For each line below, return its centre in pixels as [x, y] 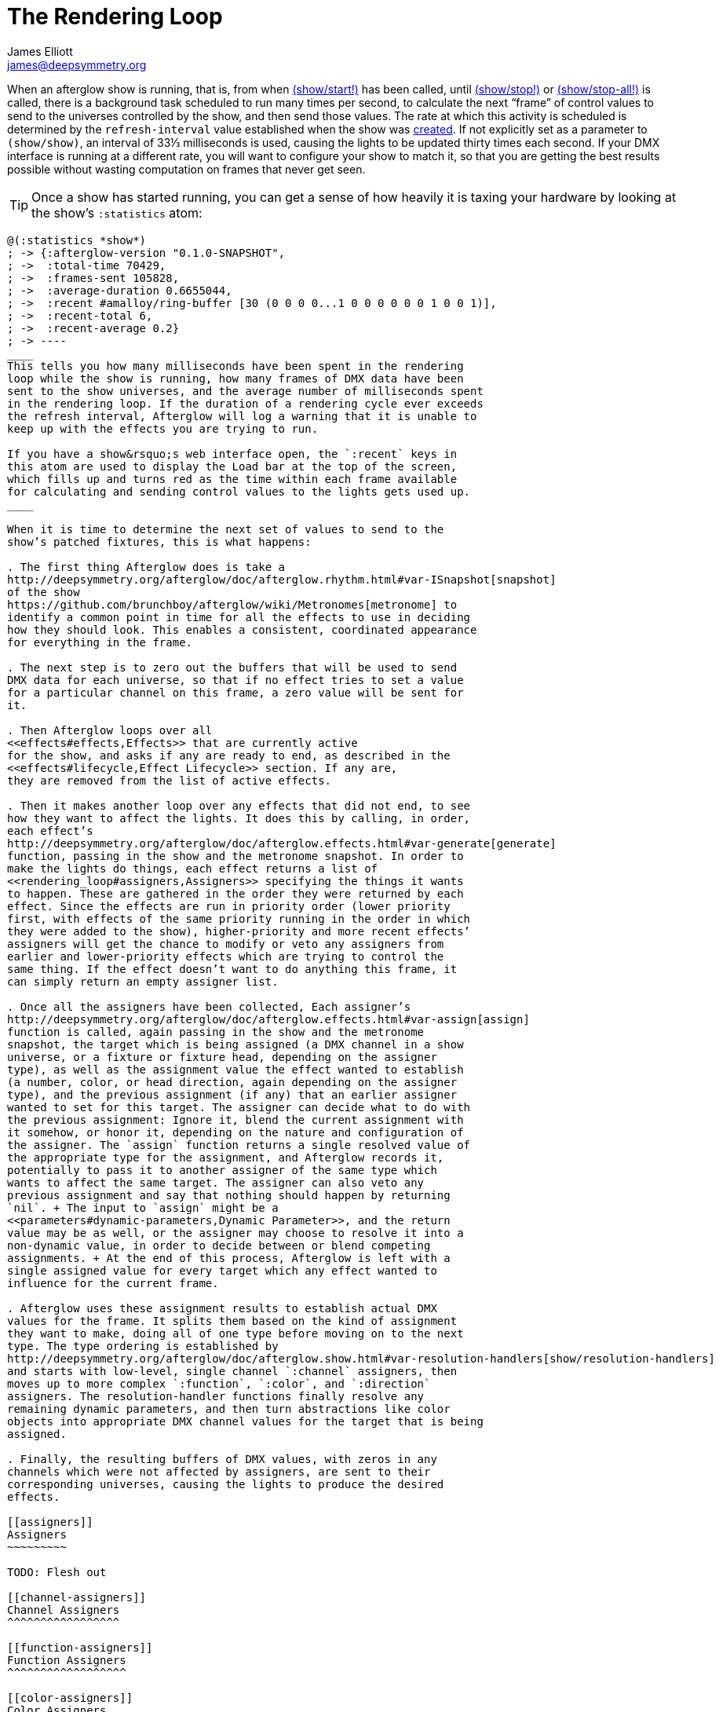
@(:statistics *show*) [77, 240]
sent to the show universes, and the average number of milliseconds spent [245, 391]
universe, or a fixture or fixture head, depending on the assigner [222, 1057]
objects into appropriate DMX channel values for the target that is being [245, 1421]
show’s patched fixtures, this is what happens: [159, 541]
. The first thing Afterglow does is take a [146, 567]
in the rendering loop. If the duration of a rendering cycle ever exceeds [245, 403]
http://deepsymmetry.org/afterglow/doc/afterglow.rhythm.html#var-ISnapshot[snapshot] [282, 579]
